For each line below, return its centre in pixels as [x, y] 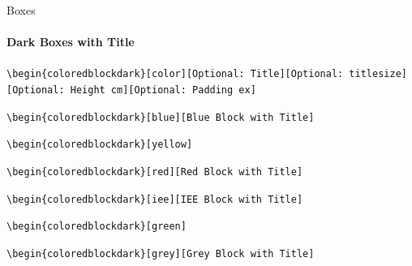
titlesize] [378, 74]
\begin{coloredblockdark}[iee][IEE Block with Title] [155, 199]
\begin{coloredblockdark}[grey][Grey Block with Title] [161, 253]
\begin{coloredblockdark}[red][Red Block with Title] [155, 172]
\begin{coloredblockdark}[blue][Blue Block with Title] [161, 117]
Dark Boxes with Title [71, 42]
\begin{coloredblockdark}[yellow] [100, 145]
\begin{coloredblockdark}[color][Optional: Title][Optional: [175, 74]
